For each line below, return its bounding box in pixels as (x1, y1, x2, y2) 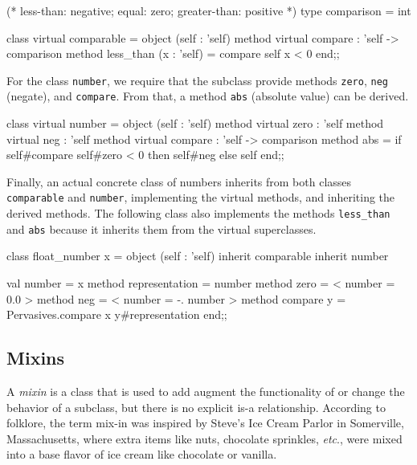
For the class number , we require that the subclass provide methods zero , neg (6, 71, 388, 88)
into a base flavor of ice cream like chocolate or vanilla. (6, 446, 277, 463)
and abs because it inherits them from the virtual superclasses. (6, 220, 317, 237)
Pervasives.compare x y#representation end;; (6, 306, 227, 323)
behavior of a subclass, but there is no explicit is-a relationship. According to (6, 398, 386, 415)
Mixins (6, 345, 65, 370)
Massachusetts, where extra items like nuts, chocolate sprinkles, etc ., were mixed (6, 430, 403, 447)
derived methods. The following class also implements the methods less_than (6, 205, 390, 222)
